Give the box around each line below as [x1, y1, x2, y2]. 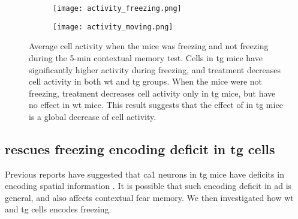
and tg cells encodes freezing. [5, 203, 112, 215]
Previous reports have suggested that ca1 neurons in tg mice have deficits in [5, 167, 284, 180]
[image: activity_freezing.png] [53, 4, 182, 13]
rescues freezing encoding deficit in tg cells [5, 139, 275, 158]
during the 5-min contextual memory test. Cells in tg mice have [29, 51, 263, 64]
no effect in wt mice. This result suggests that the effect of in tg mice [29, 98, 283, 111]
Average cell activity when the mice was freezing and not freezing [29, 40, 269, 52]
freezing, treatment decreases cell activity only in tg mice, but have [29, 86, 276, 99]
